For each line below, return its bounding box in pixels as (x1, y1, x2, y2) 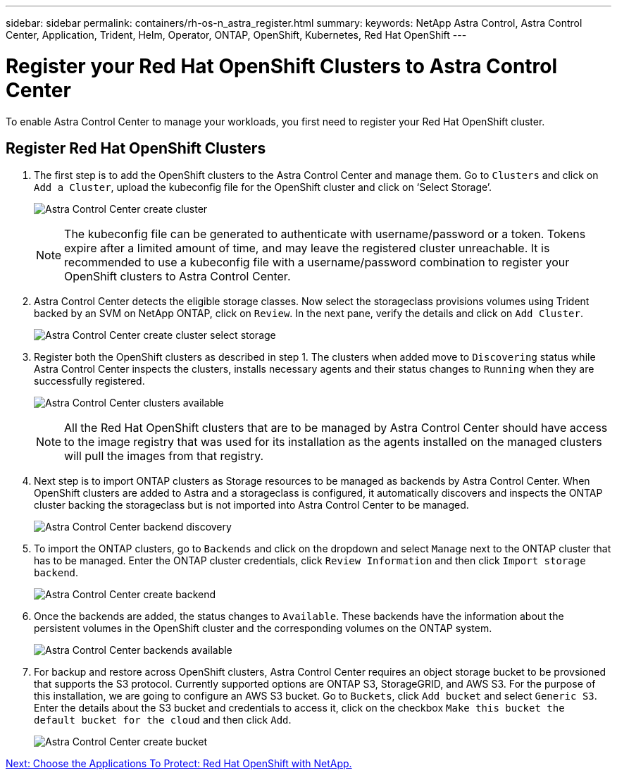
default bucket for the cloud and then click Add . (34, 714, 292, 726)
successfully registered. (34, 375, 145, 387)
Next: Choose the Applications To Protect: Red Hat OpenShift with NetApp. (6, 757, 352, 770)
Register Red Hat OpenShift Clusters (6, 139, 266, 157)
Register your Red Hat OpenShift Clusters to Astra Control (6, 54, 558, 78)
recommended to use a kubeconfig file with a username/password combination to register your (64, 255, 570, 270)
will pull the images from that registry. (64, 449, 264, 464)
